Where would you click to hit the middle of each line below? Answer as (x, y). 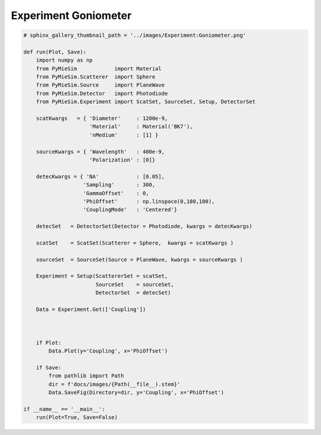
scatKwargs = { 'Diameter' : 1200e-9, (102, 118)
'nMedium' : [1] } (124, 135)
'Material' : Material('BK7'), (141, 127)
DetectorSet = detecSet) (133, 293)
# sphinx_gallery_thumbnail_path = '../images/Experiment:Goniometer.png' (135, 35)
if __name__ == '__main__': (64, 409)
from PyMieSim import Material (99, 69)
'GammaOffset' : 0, (116, 193)
